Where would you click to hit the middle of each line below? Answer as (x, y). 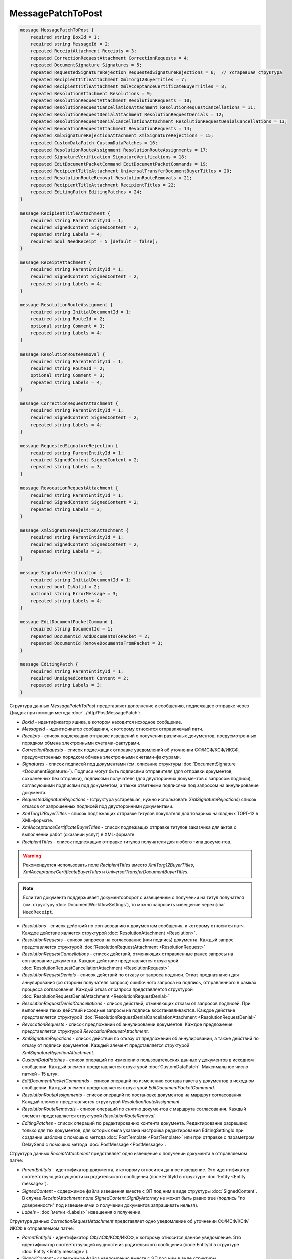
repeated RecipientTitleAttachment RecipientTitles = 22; (103, 185)
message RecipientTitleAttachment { (65, 213)
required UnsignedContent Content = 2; (80, 678)
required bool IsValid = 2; (65, 587)
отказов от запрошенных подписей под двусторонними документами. (98, 806)
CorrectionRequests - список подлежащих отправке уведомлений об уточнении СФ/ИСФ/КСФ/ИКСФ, (131, 750)
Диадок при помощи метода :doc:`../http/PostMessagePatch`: (75, 713)
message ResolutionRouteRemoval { (62, 354)
